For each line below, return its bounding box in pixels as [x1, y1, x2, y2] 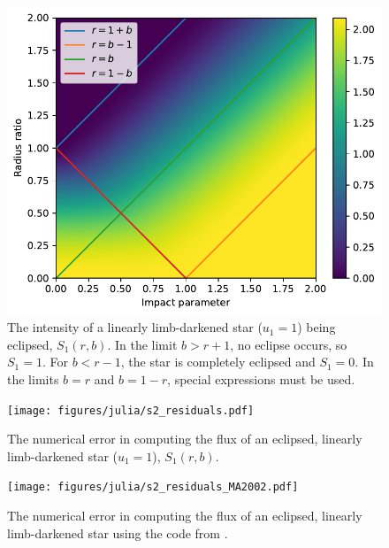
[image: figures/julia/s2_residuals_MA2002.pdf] [7, 481, 299, 494]
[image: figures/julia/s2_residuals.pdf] [7, 404, 255, 417]
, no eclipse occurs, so [230, 335, 347, 353]
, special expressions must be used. [167, 370, 355, 389]
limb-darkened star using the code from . [7, 523, 228, 542]
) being [297, 318, 336, 336]
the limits [7, 370, 59, 389]
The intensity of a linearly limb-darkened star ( [7, 318, 263, 336]
